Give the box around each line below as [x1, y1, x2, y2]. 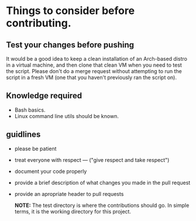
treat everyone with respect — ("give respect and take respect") [14, 156, 170, 163]
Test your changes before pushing [6, 40, 135, 50]
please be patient [14, 145, 57, 152]
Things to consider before [6, 4, 135, 18]
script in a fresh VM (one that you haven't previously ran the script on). [6, 74, 177, 81]
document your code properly [14, 168, 87, 175]
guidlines [6, 130, 41, 140]
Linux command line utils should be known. [14, 112, 119, 119]
